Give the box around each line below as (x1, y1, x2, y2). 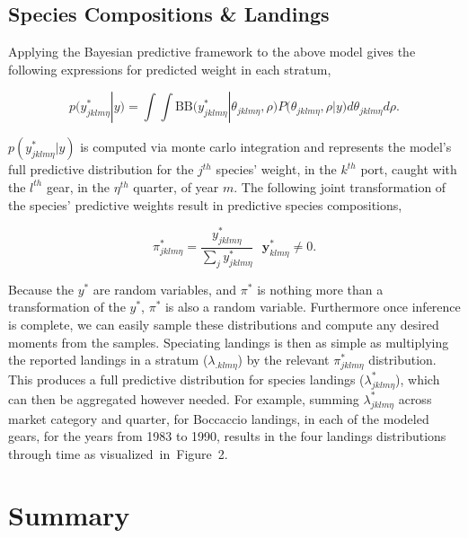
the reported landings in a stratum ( (8, 350, 208, 369)
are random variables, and (93, 279, 237, 298)
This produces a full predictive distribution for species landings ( (8, 369, 365, 388)
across (398, 389, 432, 408)
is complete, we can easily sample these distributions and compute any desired (8, 314, 439, 333)
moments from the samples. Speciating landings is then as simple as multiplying (8, 332, 449, 351)
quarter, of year (133, 177, 219, 196)
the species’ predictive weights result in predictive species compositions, (8, 195, 402, 214)
